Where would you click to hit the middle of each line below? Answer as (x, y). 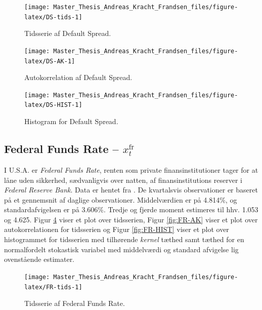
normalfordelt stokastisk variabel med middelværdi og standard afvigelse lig (121, 249)
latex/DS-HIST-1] (53, 105)
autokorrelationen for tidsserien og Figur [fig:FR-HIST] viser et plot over (117, 229)
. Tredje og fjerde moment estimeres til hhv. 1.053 (181, 209)
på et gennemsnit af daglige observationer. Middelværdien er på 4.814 (112, 199)
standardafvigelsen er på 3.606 (51, 209)
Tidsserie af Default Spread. (68, 33)
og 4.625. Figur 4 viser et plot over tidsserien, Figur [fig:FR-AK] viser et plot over (131, 219)
